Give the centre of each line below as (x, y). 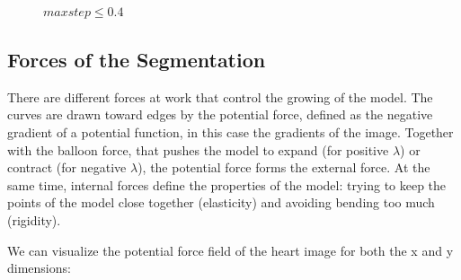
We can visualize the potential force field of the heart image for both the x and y (230, 250)
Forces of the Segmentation (137, 59)
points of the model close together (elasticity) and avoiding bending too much (221, 202)
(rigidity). (34, 219)
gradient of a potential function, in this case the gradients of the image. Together (230, 131)
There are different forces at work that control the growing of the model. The (220, 96)
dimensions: (39, 268)
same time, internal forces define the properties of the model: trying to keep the (227, 184)
